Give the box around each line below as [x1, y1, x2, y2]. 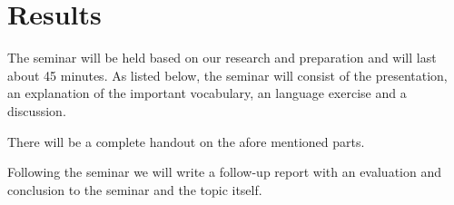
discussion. [7, 101, 66, 120]
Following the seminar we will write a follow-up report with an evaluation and [7, 162, 442, 181]
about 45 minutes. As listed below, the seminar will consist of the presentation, [7, 65, 448, 84]
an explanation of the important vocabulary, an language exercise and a [7, 83, 407, 102]
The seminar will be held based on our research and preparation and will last [7, 48, 437, 67]
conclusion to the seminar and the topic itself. [7, 180, 262, 199]
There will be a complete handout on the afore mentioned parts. [7, 132, 365, 151]
